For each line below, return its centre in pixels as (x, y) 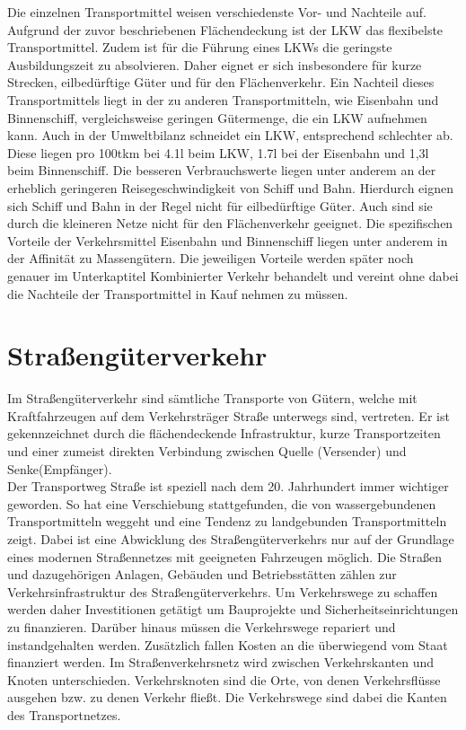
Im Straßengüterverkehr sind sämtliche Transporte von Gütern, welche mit (212, 398)
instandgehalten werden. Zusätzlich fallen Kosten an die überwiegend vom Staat (228, 644)
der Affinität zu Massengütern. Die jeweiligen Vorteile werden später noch (211, 258)
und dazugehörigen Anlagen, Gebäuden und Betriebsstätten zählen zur (202, 574)
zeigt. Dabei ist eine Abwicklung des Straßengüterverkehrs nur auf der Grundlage (231, 538)
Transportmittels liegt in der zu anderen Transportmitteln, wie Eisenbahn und (223, 99)
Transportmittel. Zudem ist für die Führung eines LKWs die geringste (200, 47)
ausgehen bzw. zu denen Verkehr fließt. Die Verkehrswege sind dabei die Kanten (227, 697)
